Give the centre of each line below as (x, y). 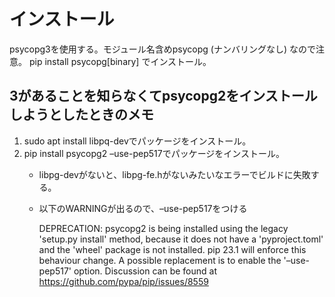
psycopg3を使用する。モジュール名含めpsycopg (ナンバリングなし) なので (162, 49)
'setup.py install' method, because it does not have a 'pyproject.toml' (181, 239)
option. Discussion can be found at (145, 271)
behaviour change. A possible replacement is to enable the (160, 260)
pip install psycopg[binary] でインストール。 (120, 61)
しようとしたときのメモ (81, 115)
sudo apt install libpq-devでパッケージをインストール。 (137, 141)
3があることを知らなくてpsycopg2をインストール (163, 96)
